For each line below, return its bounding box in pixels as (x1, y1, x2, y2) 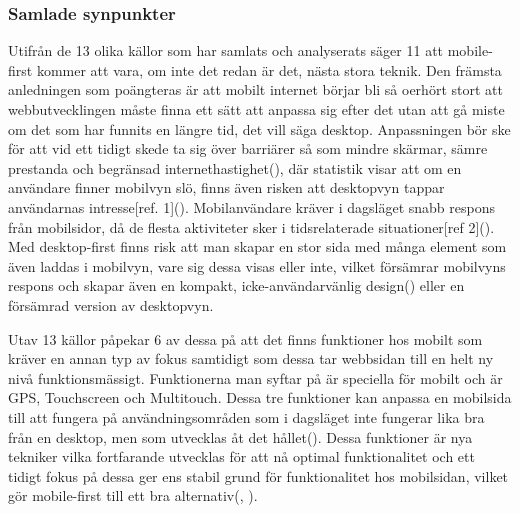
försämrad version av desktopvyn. (8, 294, 214, 315)
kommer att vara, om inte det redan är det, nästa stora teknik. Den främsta (36, 59, 502, 80)
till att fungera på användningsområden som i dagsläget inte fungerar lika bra (8, 406, 485, 427)
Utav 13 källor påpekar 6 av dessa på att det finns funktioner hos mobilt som (8, 328, 483, 349)
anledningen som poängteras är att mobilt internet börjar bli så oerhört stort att (8, 79, 503, 100)
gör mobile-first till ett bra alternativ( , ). (8, 485, 258, 506)
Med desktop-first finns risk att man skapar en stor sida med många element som (8, 236, 507, 257)
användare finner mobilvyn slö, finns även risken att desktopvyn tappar (8, 177, 445, 198)
